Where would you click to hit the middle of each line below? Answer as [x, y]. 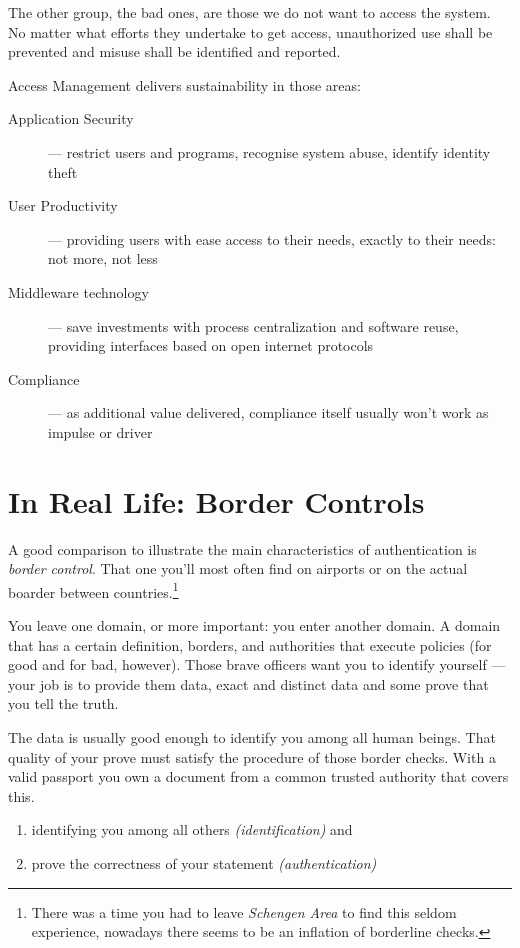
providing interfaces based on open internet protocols [211, 345]
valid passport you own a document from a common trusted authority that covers [258, 776]
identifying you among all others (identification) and [192, 829]
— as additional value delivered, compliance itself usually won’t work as [268, 412]
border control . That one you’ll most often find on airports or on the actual [238, 568]
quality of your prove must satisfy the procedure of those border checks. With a [252, 756]
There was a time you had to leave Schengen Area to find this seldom [244, 911]
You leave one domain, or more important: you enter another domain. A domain [254, 625]
